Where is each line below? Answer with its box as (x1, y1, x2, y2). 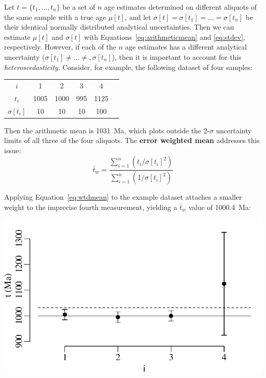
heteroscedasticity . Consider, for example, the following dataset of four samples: (4, 61, 253, 72)
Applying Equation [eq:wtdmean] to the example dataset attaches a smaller (4, 192, 242, 202)
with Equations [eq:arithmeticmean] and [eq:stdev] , (84, 31, 246, 42)
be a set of (62, 2, 95, 12)
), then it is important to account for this (112, 51, 241, 62)
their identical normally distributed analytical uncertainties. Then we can (4, 21, 234, 32)
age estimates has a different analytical (125, 41, 247, 52)
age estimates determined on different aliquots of (104, 2, 257, 12)
